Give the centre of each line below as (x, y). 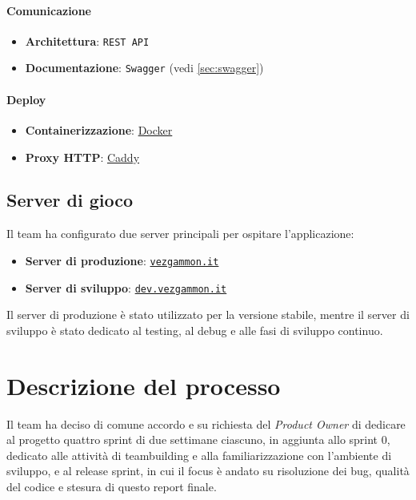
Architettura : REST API (87, 40)
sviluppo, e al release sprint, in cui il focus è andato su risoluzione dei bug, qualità (208, 471)
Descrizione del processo (144, 385)
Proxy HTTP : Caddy (82, 157)
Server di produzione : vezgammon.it (122, 260)
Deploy (26, 99)
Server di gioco (70, 200)
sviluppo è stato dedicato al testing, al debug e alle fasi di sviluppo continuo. (195, 330)
